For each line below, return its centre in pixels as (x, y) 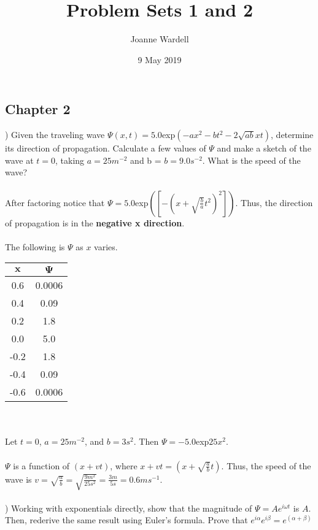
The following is (35, 246)
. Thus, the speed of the (266, 465)
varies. (106, 246)
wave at (19, 160)
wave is (18, 479)
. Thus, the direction (274, 202)
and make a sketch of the (264, 148)
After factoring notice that (55, 202)
